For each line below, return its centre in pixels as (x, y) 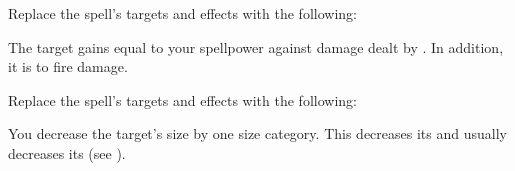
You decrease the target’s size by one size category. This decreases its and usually (257, 133)
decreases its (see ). (67, 152)
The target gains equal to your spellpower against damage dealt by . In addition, (256, 46)
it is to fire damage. (68, 66)
